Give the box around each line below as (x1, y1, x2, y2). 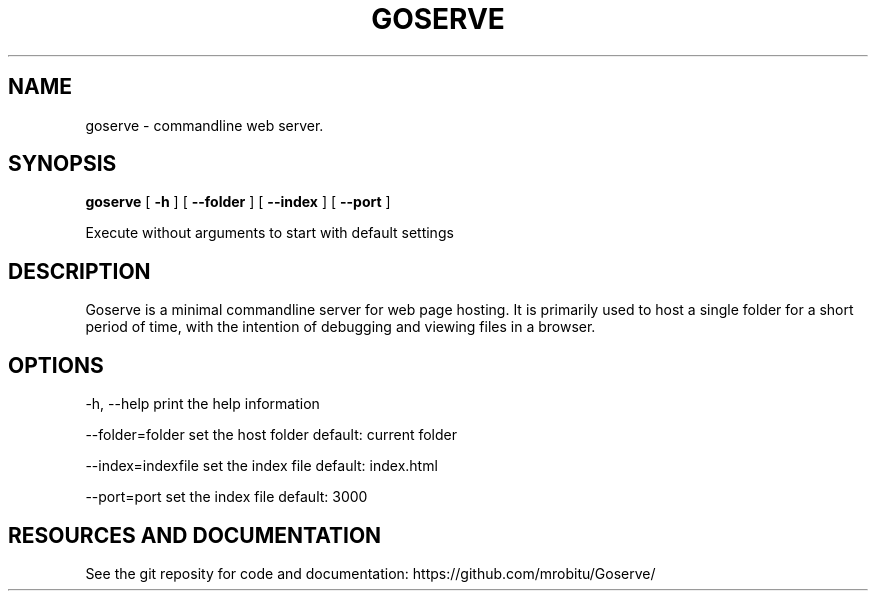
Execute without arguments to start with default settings (85, 224, 454, 242)
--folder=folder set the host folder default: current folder (85, 426, 457, 444)
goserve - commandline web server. (85, 116, 324, 134)
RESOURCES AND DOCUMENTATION (8, 522, 382, 548)
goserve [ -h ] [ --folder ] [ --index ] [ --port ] (85, 193, 391, 211)
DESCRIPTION (8, 258, 151, 284)
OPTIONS (8, 352, 104, 378)
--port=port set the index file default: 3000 (85, 488, 368, 506)
